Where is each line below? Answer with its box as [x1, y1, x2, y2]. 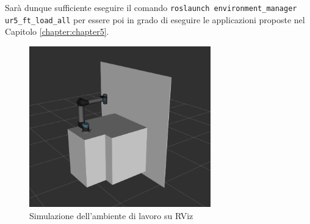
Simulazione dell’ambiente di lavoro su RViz [29, 209, 193, 222]
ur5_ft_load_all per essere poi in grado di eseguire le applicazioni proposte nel [5, 13, 305, 26]
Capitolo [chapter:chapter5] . [5, 25, 109, 38]
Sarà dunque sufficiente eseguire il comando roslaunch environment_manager [5, 1, 297, 13]
